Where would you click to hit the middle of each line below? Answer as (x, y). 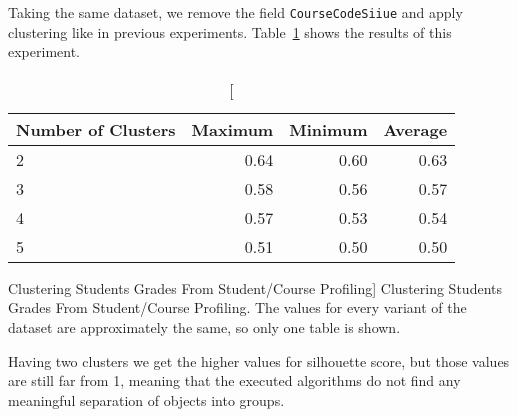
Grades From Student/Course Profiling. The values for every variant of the (237, 307)
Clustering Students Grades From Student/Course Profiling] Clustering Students (255, 287)
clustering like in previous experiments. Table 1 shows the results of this (230, 31)
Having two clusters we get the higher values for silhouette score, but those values (259, 360)
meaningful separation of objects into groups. (146, 399)
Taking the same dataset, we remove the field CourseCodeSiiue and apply (235, 12)
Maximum (232, 129)
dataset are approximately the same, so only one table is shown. (204, 327)
